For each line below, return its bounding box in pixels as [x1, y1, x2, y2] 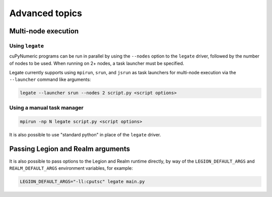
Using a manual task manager [9, 104, 84, 111]
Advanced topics [9, 8, 83, 19]
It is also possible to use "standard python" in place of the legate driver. [9, 131, 161, 137]
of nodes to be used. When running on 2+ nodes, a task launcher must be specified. [9, 60, 184, 66]
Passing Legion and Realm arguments [9, 144, 130, 154]
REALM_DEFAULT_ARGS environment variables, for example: [9, 165, 133, 171]
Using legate [9, 42, 44, 49]
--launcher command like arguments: [9, 76, 91, 83]
